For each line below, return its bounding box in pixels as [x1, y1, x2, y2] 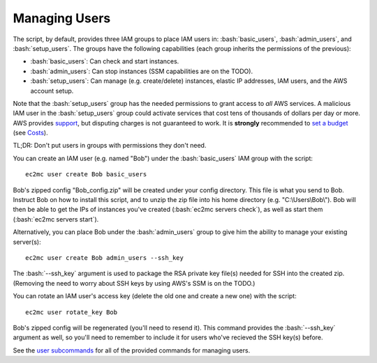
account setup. [30, 86, 74, 95]
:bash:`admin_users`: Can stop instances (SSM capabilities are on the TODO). [30, 67, 253, 75]
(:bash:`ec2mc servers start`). [13, 215, 99, 223]
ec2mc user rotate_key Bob [25, 308, 118, 316]
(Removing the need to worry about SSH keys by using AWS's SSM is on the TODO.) [13, 279, 256, 287]
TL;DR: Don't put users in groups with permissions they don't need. [13, 141, 207, 150]
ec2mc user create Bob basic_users [25, 171, 147, 178]
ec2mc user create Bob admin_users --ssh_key [25, 254, 184, 261]
